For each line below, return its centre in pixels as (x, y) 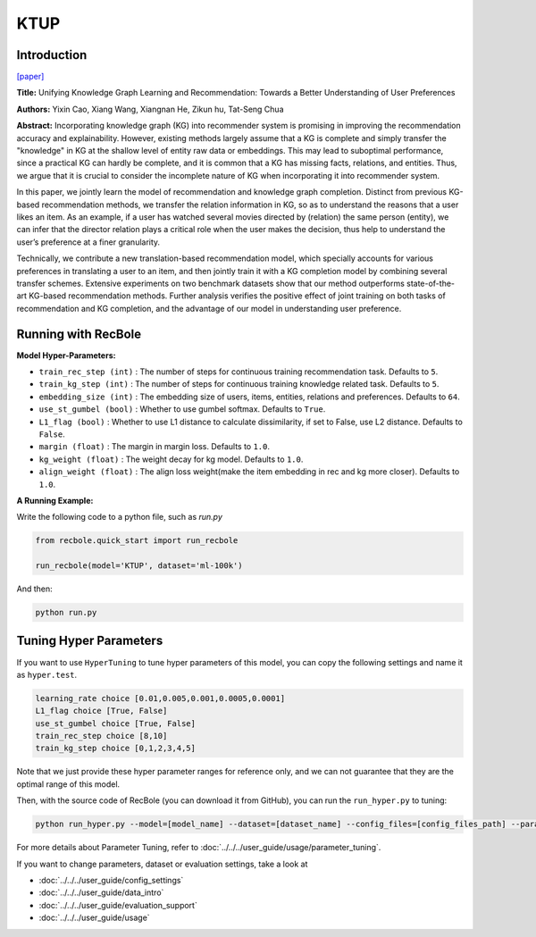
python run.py (66, 613)
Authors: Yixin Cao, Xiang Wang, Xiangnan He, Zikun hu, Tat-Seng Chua (150, 109)
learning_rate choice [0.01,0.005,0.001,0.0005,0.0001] (160, 698)
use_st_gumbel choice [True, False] (116, 723)
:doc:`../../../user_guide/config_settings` (111, 880)
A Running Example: (55, 500)
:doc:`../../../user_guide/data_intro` (101, 892)
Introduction (52, 55)
